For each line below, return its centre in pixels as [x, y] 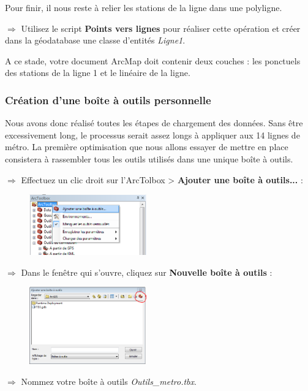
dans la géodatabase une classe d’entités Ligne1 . [95, 40]
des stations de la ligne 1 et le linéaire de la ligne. [98, 73]
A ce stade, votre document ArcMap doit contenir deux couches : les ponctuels [153, 60]
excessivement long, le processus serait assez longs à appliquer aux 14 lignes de [152, 135]
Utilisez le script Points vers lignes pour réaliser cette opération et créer [161, 28]
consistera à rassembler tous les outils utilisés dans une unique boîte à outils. [149, 158]
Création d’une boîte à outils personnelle [108, 100]
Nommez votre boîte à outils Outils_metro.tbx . [109, 381]
